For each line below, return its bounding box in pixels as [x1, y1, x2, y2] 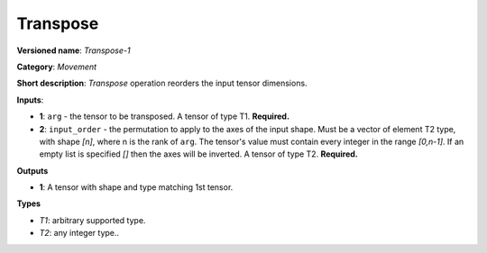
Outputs [16, 165, 49, 176]
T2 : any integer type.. [39, 228, 120, 239]
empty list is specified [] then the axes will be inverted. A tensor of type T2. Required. [39, 149, 358, 159]
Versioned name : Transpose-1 [16, 45, 131, 56]
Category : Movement [16, 61, 97, 72]
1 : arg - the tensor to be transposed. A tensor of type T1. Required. [39, 111, 290, 122]
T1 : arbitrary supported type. [39, 214, 146, 225]
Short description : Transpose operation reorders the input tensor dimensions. [16, 77, 308, 89]
